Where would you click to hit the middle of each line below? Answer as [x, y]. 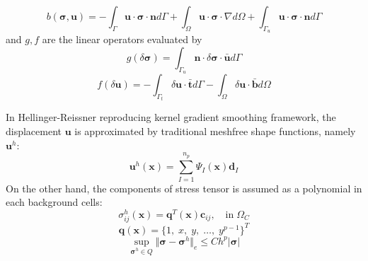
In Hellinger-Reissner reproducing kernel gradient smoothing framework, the [171, 117]
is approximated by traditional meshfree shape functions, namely [215, 131]
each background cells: [54, 202]
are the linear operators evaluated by [122, 39]
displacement [34, 131]
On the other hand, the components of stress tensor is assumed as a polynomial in [184, 188]
